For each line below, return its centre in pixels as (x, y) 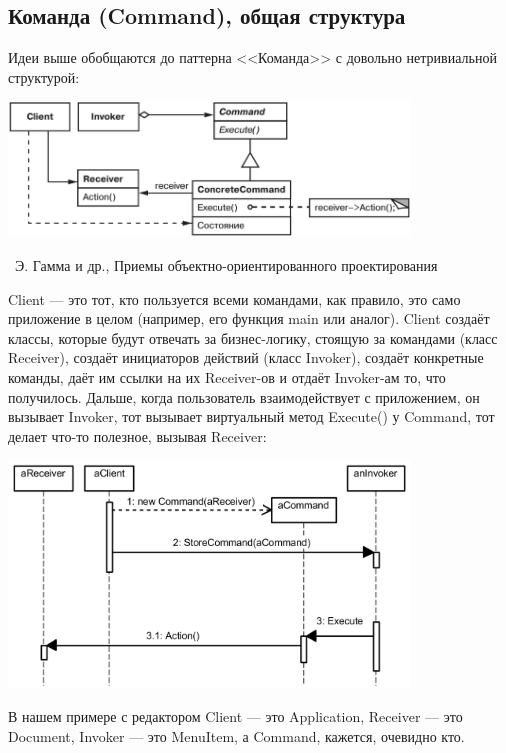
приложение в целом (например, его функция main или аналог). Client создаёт (249, 318)
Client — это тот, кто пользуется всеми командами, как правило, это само (234, 298)
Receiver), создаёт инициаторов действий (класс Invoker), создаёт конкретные (246, 357)
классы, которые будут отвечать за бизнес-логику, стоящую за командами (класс (253, 337)
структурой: (44, 76)
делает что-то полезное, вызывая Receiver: (137, 435)
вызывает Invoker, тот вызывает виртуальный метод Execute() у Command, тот (251, 416)
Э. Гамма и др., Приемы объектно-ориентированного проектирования (226, 264)
